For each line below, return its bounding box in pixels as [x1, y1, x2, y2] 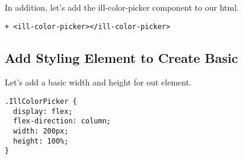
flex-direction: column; [13, 117, 111, 126]
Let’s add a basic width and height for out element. [5, 76, 191, 88]
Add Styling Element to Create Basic [5, 48, 238, 66]
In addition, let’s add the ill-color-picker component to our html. [5, 1, 239, 13]
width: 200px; [13, 127, 69, 136]
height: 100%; [13, 136, 69, 145]
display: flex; [13, 107, 73, 116]
